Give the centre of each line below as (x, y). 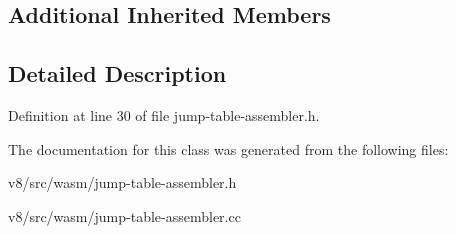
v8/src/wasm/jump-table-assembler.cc (124, 215)
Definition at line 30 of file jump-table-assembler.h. (164, 114)
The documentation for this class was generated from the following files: (228, 148)
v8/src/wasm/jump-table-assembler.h (122, 182)
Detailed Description (117, 73)
